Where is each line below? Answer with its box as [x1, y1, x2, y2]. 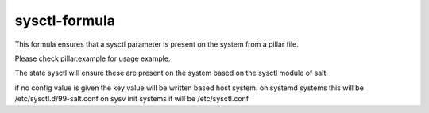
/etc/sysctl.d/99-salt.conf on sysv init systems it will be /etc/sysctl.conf [14, 94, 249, 104]
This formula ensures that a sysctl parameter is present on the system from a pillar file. [14, 40, 300, 49]
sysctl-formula [14, 12, 115, 29]
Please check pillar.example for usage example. [14, 54, 171, 63]
